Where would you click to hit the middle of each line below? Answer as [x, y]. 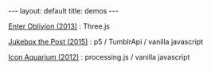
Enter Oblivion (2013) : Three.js [59, 26]
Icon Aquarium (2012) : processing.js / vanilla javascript [99, 57]
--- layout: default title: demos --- [64, 11]
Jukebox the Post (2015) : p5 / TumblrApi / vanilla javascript [106, 42]
